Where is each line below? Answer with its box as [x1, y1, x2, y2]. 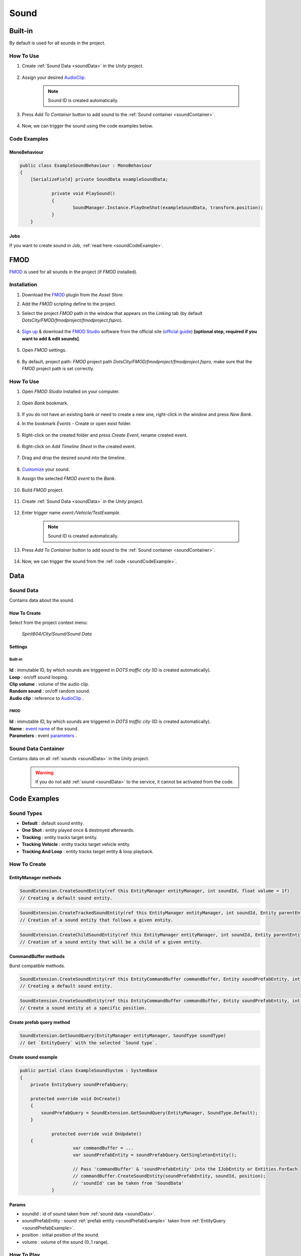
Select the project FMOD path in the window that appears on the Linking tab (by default [22, 310, 203, 316]
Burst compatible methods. [9, 963, 65, 969]
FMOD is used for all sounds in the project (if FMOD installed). [9, 269, 138, 275]
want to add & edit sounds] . [22, 336, 80, 342]
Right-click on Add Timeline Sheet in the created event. [22, 444, 136, 450]
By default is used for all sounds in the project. [9, 40, 105, 46]
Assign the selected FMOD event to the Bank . [22, 475, 116, 482]
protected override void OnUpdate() [51, 1131, 142, 1136]
